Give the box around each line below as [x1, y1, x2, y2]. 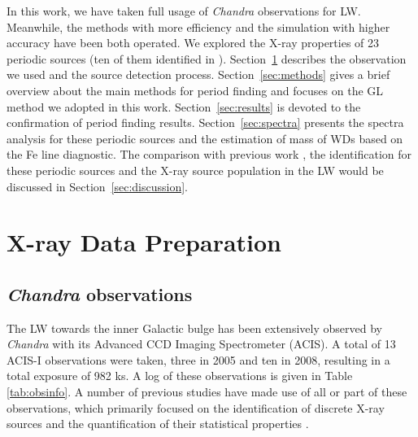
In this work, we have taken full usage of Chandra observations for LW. [7, 2, 361, 19]
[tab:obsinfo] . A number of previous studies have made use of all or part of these [7, 383, 407, 400]
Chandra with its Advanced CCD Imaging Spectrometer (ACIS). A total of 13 [7, 335, 396, 352]
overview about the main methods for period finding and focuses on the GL [7, 81, 384, 98]
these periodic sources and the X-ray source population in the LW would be [7, 161, 384, 178]
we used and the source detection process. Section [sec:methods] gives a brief [7, 66, 390, 83]
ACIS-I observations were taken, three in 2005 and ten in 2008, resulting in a [7, 351, 390, 368]
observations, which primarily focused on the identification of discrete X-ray [7, 399, 385, 416]
